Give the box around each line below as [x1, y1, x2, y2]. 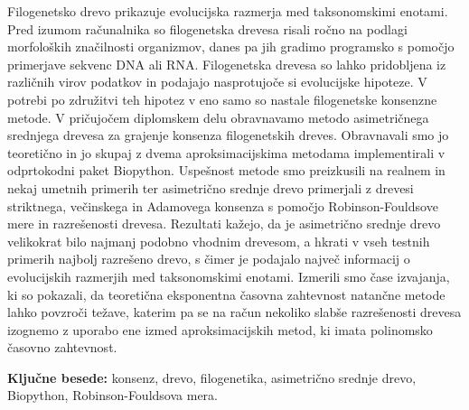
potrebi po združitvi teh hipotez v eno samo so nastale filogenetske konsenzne [7, 89, 437, 108]
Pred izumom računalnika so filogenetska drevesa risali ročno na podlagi [7, 19, 408, 38]
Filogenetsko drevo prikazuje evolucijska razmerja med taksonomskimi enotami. [7, 2, 448, 20]
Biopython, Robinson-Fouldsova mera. [7, 386, 218, 405]
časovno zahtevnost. [7, 338, 117, 357]
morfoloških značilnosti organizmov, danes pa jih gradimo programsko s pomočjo [7, 37, 455, 56]
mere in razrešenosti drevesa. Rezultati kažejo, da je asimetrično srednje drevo [7, 214, 441, 233]
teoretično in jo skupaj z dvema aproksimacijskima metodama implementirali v [7, 143, 446, 162]
